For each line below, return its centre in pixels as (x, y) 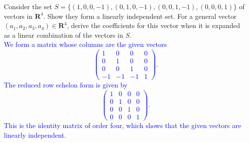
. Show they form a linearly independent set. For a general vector (140, 16)
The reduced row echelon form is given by (66, 85)
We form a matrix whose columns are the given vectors (86, 44)
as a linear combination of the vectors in (64, 35)
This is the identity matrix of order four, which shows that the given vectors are (123, 125)
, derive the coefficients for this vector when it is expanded (154, 25)
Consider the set (28, 6)
